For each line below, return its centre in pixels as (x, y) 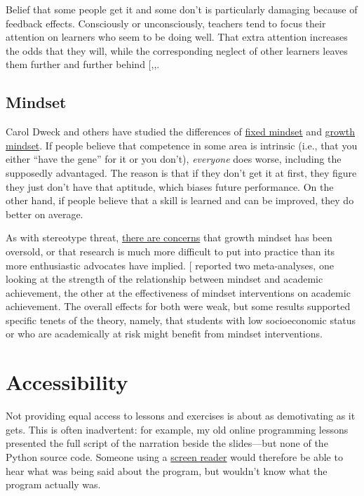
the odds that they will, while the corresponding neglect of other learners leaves (177, 50)
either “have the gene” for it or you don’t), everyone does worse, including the (174, 159)
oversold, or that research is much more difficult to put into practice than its (170, 251)
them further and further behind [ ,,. (83, 64)
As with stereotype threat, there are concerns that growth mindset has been (169, 237)
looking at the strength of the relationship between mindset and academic (164, 279)
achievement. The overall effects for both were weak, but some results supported (178, 306)
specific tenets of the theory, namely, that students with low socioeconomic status (181, 320)
